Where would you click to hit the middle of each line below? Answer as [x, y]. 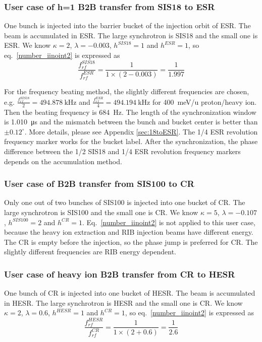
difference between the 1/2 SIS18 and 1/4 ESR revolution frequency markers [122, 151]
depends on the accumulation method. [63, 161]
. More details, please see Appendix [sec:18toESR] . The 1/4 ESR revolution [141, 131]
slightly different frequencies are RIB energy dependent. [90, 252]
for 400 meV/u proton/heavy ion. [204, 101]
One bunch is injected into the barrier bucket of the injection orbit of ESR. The [127, 25]
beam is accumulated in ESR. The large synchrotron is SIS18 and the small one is [131, 35]
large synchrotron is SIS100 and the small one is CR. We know [101, 212]
